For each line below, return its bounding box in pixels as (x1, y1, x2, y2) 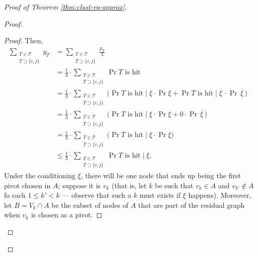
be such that (154, 180, 194, 190)
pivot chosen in (4, 180, 51, 190)
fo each (4, 190, 26, 200)
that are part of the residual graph (138, 199, 245, 210)
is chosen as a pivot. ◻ (31, 209, 103, 220)
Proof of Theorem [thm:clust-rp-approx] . (4, 2, 127, 12)
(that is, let (112, 180, 147, 190)
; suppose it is (58, 180, 101, 190)
